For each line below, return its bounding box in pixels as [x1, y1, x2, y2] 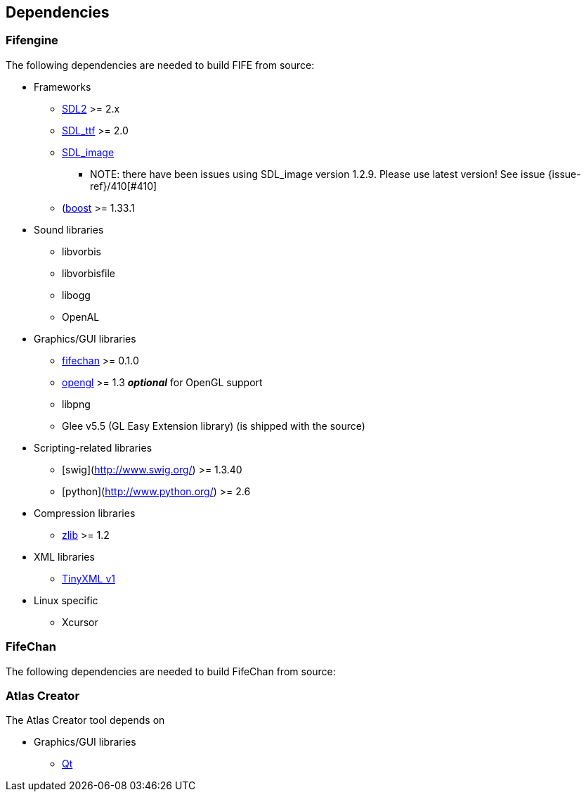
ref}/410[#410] [90, 179, 157, 192]
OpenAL [62, 310, 100, 323]
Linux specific [34, 594, 98, 606]
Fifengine [6, 33, 58, 48]
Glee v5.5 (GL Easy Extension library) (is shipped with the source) [62, 419, 365, 432]
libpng [62, 397, 91, 410]
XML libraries [34, 550, 95, 563]
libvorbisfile [62, 267, 116, 279]
